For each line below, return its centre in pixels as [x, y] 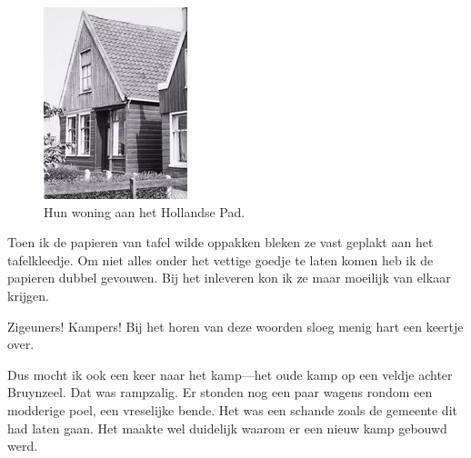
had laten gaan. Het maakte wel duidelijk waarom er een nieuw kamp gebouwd [227, 428]
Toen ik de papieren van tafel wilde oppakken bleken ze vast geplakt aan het [220, 242]
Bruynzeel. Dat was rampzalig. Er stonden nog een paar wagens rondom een [220, 392]
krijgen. [28, 295]
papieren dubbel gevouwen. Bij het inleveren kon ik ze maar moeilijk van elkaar [229, 278]
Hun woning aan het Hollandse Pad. [145, 211]
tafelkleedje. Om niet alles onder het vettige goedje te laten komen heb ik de [220, 259]
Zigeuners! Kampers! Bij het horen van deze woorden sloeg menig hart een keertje [235, 326]
